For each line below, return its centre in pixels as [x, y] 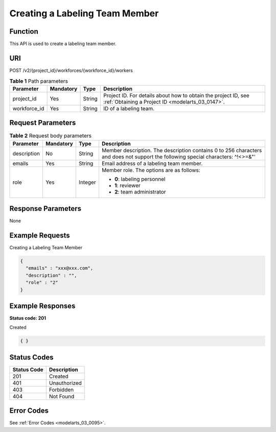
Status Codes [31, 357]
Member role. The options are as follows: [151, 170]
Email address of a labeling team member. [152, 163]
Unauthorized [65, 383]
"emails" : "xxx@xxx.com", [60, 268]
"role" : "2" [42, 283]
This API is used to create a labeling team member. [63, 44]
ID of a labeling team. [129, 108]
